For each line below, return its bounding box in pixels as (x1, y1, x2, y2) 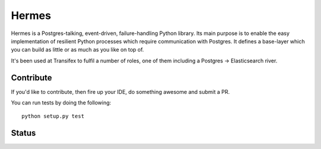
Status (11, 128, 36, 138)
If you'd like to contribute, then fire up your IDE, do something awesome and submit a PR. (11, 88, 230, 95)
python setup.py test (21, 113, 84, 120)
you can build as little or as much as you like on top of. (11, 46, 144, 53)
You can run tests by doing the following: (11, 99, 111, 106)
